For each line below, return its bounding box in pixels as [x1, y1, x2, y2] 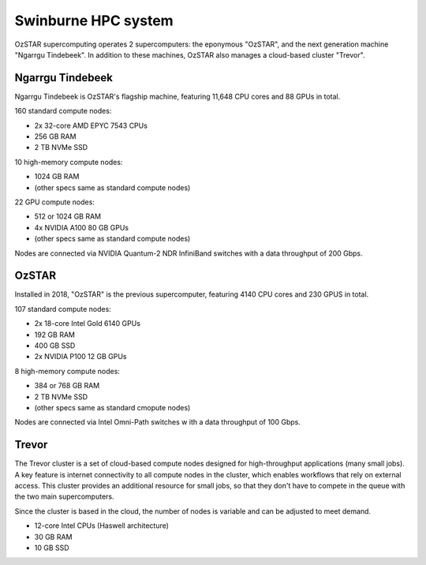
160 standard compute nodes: [14, 107, 112, 116]
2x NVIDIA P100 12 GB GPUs [34, 352, 127, 361]
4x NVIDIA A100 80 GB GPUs [34, 223, 129, 232]
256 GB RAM [34, 132, 77, 141]
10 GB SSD [34, 543, 70, 552]
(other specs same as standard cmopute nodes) [34, 402, 191, 412]
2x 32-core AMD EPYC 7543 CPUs [34, 121, 148, 130]
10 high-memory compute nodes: [14, 157, 123, 167]
